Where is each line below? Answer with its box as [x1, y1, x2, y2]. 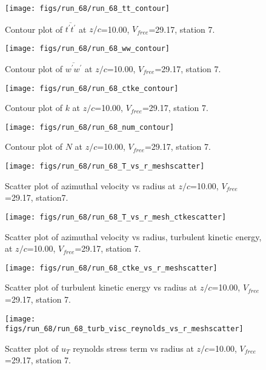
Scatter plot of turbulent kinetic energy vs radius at [5, 281, 198, 294]
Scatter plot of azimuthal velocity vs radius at [5, 179, 176, 192]
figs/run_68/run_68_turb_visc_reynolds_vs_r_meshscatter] [5, 325, 244, 334]
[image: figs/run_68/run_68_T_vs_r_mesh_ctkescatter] [5, 212, 227, 221]
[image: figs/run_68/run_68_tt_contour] [5, 4, 170, 13]
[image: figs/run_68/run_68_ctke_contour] [5, 84, 179, 93]
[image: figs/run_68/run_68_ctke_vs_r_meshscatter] [5, 263, 218, 272]
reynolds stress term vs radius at [73, 341, 194, 354]
